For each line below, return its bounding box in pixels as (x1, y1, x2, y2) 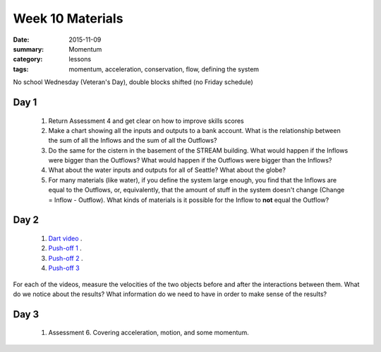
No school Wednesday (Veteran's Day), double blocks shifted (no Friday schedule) (13, 78, 253, 86)
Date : (13, 35, 30, 44)
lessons (68, 55, 92, 64)
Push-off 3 (48, 264, 80, 272)
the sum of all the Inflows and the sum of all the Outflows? (48, 136, 217, 145)
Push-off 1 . (48, 244, 83, 252)
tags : (13, 64, 29, 74)
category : (13, 55, 43, 64)
